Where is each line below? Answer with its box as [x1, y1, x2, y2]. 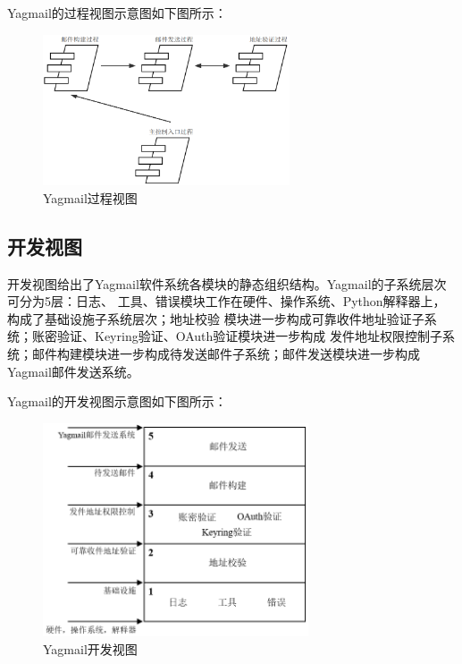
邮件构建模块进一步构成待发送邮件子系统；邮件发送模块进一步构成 [31, 345, 420, 363]
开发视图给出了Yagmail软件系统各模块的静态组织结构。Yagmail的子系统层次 [7, 274, 447, 293]
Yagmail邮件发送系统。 [7, 362, 139, 380]
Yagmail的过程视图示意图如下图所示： [7, 4, 227, 21]
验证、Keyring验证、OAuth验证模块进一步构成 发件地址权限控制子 [56, 327, 442, 345]
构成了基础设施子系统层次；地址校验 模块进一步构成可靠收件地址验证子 [7, 309, 424, 328]
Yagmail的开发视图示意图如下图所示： [7, 392, 227, 411]
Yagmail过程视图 [43, 188, 138, 207]
